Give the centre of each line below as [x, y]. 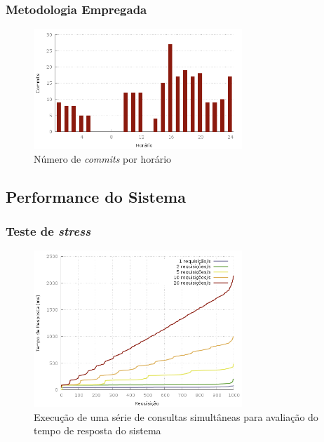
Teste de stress [48, 231]
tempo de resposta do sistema [97, 430]
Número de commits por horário [103, 158]
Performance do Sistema [96, 196]
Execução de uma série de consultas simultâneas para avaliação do [176, 416]
